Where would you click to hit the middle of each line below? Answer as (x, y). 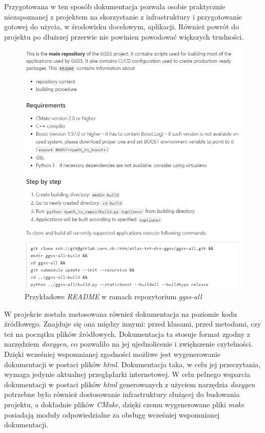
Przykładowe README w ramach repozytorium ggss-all (113, 296)
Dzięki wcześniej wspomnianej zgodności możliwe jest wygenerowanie (113, 354)
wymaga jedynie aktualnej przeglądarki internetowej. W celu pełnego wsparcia (127, 374)
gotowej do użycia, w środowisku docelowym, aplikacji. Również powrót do (122, 26)
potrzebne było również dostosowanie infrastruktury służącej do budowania (122, 394)
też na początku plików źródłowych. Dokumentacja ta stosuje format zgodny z (127, 333)
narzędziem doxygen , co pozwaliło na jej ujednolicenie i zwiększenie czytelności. (129, 344)
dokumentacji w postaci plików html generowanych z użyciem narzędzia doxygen (130, 384)
